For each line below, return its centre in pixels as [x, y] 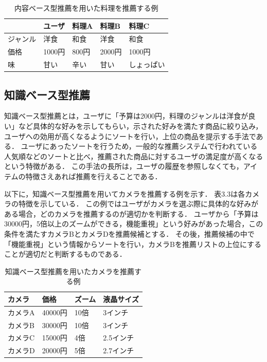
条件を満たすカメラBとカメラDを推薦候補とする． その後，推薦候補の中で [129, 233]
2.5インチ [119, 338]
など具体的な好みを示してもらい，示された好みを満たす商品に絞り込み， [140, 126]
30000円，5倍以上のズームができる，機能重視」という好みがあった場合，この [134, 224]
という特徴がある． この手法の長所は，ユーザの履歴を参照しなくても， [124, 166]
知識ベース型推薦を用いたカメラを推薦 [70, 271]
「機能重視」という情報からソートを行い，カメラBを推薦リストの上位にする [133, 244]
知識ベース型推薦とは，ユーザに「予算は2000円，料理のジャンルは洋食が [126, 116]
